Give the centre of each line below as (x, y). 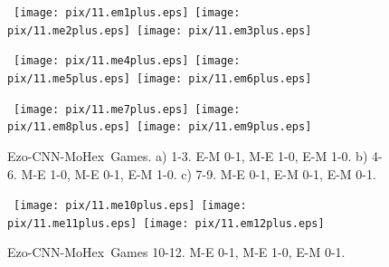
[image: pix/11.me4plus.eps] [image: (127, 61)
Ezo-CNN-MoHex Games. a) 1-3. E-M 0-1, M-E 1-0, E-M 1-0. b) (188, 155)
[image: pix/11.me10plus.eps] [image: (130, 206)
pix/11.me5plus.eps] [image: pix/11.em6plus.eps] (160, 78)
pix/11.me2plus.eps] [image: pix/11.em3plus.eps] (160, 30)
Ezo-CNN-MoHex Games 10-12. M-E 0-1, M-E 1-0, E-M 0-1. (176, 252)
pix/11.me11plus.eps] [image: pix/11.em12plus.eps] (166, 223)
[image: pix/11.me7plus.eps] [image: (127, 109)
